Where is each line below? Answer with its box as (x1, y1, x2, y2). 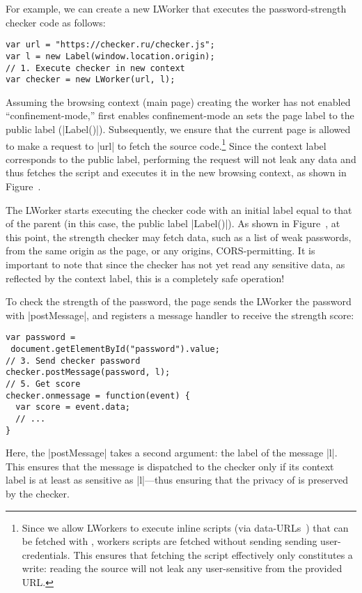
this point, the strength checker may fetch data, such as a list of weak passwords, (6, 229, 352, 244)
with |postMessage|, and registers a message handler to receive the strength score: (6, 307, 354, 322)
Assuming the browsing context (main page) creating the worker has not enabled (6, 94, 351, 109)
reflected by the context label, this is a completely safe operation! (6, 270, 285, 285)
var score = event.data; (15, 402, 130, 413)
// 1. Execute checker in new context (6, 63, 185, 73)
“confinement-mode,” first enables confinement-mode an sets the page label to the (6, 108, 354, 123)
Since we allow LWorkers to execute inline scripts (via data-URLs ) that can (22, 520, 349, 534)
